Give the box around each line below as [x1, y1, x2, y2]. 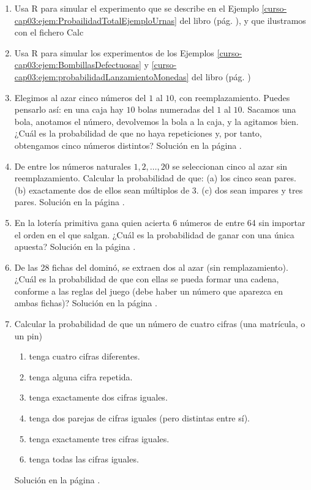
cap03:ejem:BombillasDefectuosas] [14, 58, 141, 71]
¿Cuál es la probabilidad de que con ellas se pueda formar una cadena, [14, 273, 279, 285]
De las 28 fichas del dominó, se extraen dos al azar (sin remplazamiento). [14, 260, 288, 273]
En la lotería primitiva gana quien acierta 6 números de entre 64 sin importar [14, 216, 305, 228]
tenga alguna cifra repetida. [29, 370, 133, 383]
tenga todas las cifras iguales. [29, 453, 139, 466]
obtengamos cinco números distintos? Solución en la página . [14, 138, 242, 151]
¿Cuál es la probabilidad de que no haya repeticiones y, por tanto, [14, 127, 262, 140]
